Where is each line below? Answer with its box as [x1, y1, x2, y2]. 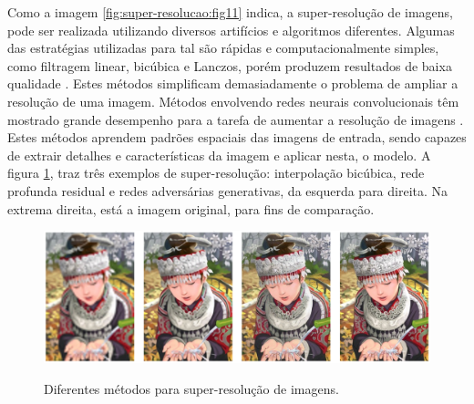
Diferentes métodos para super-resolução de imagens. [44, 378, 339, 398]
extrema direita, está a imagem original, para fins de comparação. [7, 199, 375, 218]
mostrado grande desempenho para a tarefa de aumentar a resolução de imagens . [7, 109, 464, 129]
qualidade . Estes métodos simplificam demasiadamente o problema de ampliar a [7, 74, 459, 93]
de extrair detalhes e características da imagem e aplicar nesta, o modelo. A [7, 145, 431, 164]
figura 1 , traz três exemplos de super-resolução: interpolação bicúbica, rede [7, 163, 425, 182]
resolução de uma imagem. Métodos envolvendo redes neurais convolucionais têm [7, 91, 459, 110]
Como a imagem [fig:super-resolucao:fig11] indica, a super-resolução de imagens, [7, 3, 453, 21]
